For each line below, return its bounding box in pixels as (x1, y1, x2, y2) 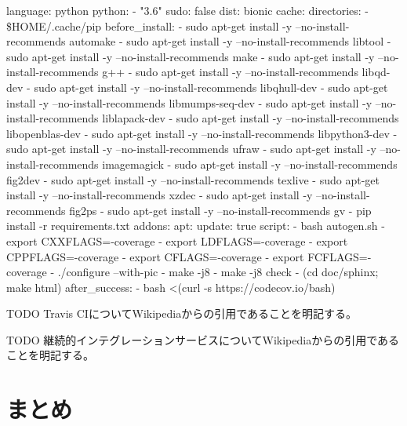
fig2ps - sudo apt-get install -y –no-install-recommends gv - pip (69, 202, 372, 218)
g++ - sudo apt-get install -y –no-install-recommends (102, 64, 358, 80)
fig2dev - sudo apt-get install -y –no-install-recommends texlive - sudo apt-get (6, 171, 380, 188)
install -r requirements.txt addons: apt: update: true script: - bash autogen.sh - (6, 217, 385, 234)
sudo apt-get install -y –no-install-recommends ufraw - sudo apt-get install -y (6, 140, 376, 157)
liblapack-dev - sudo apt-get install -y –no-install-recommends (102, 110, 399, 126)
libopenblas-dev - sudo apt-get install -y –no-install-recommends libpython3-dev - (6, 125, 398, 141)
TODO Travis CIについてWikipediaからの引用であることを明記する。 (6, 305, 357, 322)
